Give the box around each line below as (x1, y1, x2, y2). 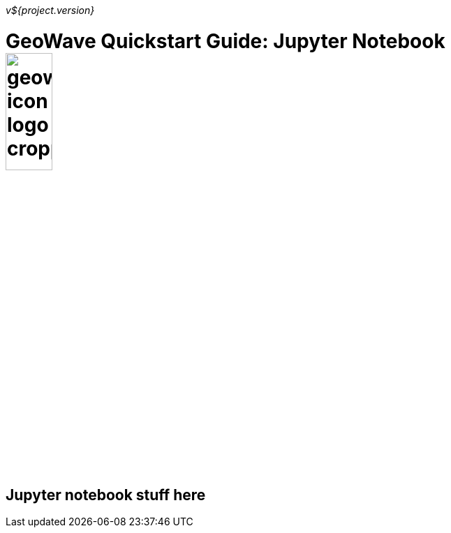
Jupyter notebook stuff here (6, 486, 206, 504)
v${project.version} (6, 4, 95, 16)
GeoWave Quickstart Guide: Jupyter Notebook (6, 29, 445, 53)
